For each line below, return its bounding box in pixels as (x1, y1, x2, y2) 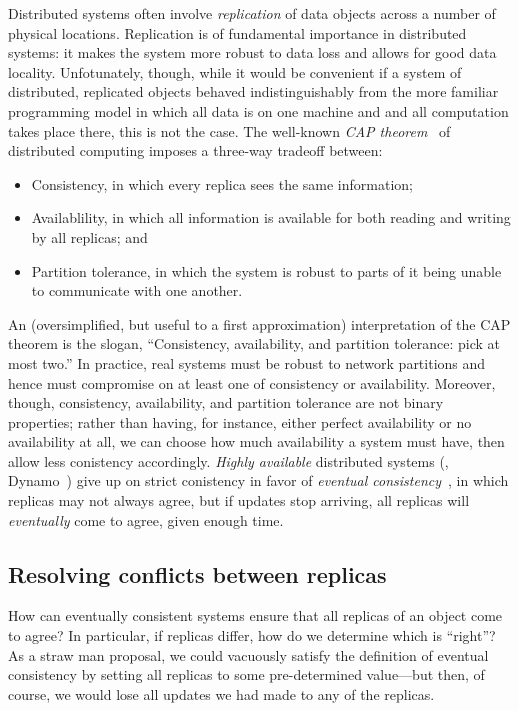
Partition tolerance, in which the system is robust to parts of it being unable (31, 260, 502, 281)
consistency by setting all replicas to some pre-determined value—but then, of (8, 664, 485, 685)
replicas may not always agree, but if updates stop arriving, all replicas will (8, 490, 470, 511)
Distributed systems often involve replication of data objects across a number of (8, 3, 496, 23)
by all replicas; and (31, 226, 148, 247)
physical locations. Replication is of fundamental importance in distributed (8, 22, 467, 43)
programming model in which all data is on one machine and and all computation (8, 100, 509, 121)
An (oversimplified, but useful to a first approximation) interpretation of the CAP (8, 313, 511, 334)
